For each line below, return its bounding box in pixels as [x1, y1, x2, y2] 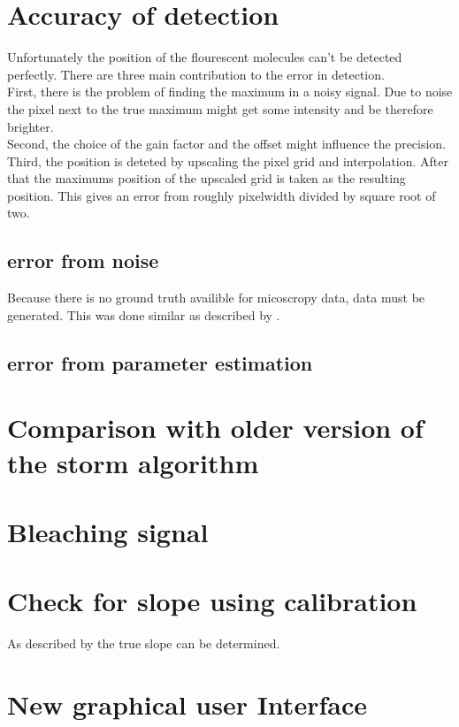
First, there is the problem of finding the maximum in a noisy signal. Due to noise [7, 82, 453, 101]
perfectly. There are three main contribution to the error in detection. [7, 65, 385, 83]
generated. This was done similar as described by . [7, 305, 280, 324]
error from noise [7, 247, 159, 274]
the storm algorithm [7, 444, 259, 480]
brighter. [7, 117, 54, 135]
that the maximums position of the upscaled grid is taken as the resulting [7, 169, 406, 187]
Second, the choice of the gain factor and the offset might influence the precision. [7, 134, 447, 153]
